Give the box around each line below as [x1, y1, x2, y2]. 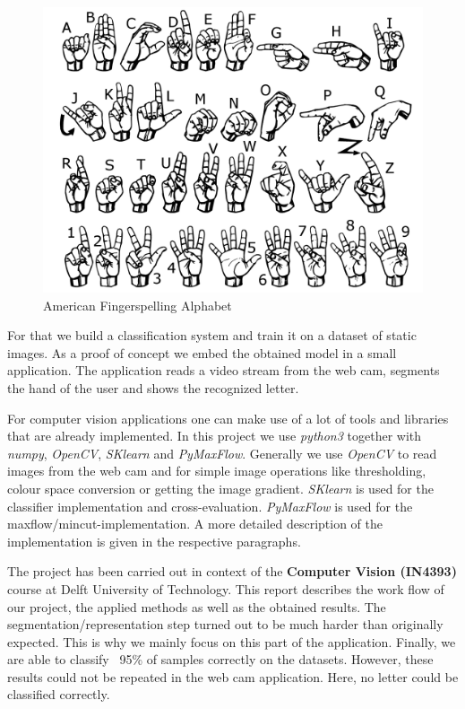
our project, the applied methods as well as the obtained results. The [7, 597, 386, 616]
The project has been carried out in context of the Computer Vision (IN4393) [7, 562, 457, 581]
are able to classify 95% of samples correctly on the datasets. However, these [7, 650, 434, 669]
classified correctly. [7, 685, 110, 704]
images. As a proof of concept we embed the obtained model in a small [7, 343, 397, 362]
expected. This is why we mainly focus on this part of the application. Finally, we [7, 632, 456, 651]
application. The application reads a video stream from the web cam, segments [7, 361, 440, 380]
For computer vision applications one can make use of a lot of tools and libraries [7, 408, 449, 427]
